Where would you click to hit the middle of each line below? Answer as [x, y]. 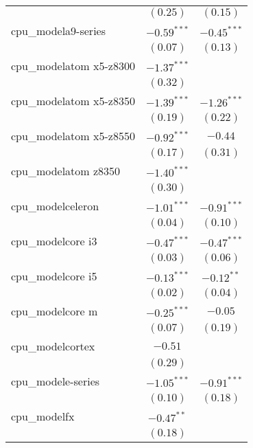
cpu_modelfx [43, 416]
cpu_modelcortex [53, 346]
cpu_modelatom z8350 [66, 171]
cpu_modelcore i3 [54, 241]
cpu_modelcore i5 [54, 276]
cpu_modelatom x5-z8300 [73, 66]
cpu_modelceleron [55, 206]
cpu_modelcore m [55, 311]
